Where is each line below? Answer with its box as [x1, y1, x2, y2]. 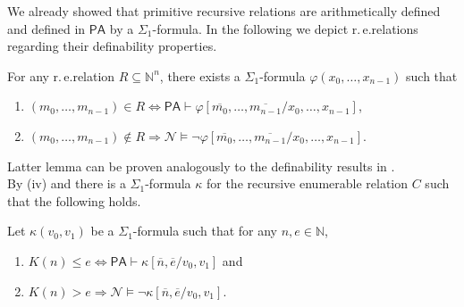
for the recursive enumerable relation [206, 174, 409, 193]
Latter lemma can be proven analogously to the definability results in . [7, 156, 395, 175]
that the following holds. [7, 191, 141, 210]
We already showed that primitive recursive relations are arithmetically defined [7, 2, 441, 20]
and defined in [7, 19, 86, 37]
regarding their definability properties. [7, 37, 217, 55]
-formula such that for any [132, 221, 277, 240]
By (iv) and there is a [7, 174, 126, 193]
